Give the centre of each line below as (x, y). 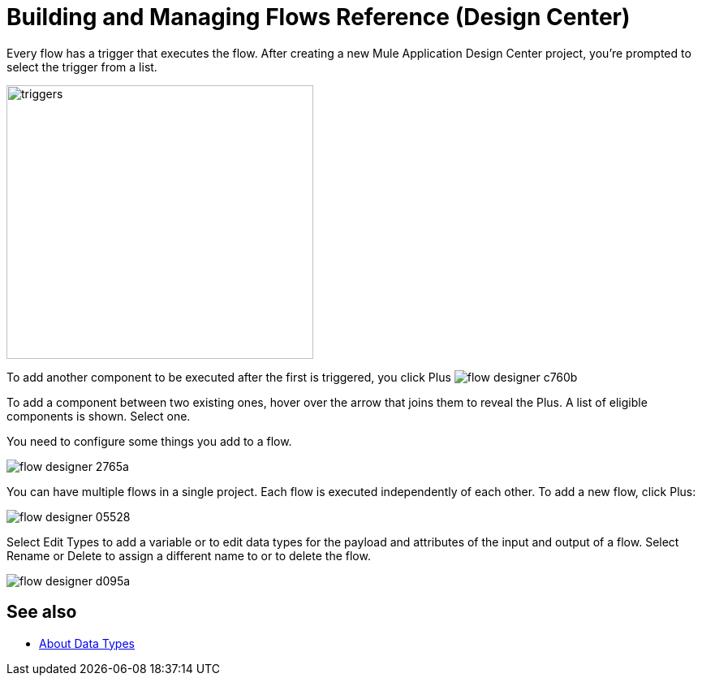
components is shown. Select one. (99, 416)
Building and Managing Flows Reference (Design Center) (319, 17)
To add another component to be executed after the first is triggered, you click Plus (229, 377)
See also (42, 612)
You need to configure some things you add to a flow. (149, 441)
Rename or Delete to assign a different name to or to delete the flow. (189, 555)
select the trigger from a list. (82, 67)
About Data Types (87, 643)
